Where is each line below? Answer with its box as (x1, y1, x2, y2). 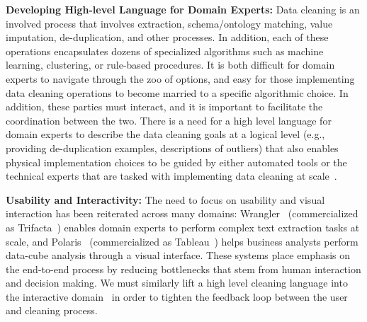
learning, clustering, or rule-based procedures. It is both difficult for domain (6, 57, 335, 72)
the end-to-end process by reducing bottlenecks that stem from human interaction (6, 261, 361, 276)
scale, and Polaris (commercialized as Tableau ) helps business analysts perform (6, 234, 358, 248)
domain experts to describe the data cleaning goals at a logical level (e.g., (6, 127, 325, 142)
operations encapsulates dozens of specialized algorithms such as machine (6, 43, 324, 58)
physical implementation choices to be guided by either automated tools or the (6, 154, 347, 169)
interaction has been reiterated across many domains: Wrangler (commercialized (6, 206, 358, 221)
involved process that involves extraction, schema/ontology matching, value (6, 16, 333, 30)
